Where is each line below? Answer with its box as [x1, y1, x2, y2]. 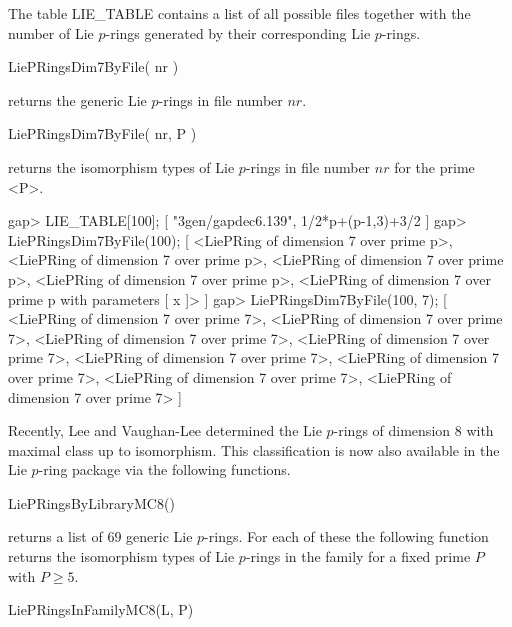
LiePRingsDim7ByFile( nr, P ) [8, 123, 197, 144]
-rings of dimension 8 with [333, 420, 494, 441]
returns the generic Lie [8, 89, 147, 110]
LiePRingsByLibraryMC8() [8, 492, 175, 513]
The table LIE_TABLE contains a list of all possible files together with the [8, 3, 471, 23]
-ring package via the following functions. [38, 459, 291, 480]
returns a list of [8, 526, 103, 547]
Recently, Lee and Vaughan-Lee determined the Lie [8, 420, 322, 441]
